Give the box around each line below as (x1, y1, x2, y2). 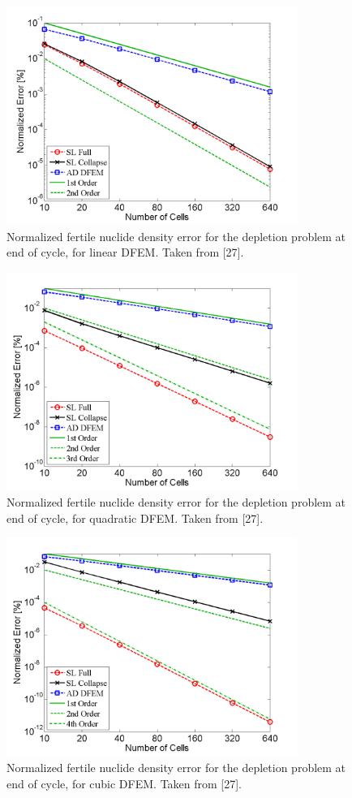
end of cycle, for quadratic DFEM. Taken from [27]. (6, 509, 264, 526)
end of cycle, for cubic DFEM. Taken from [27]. (6, 774, 243, 792)
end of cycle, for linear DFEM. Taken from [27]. (6, 244, 244, 261)
